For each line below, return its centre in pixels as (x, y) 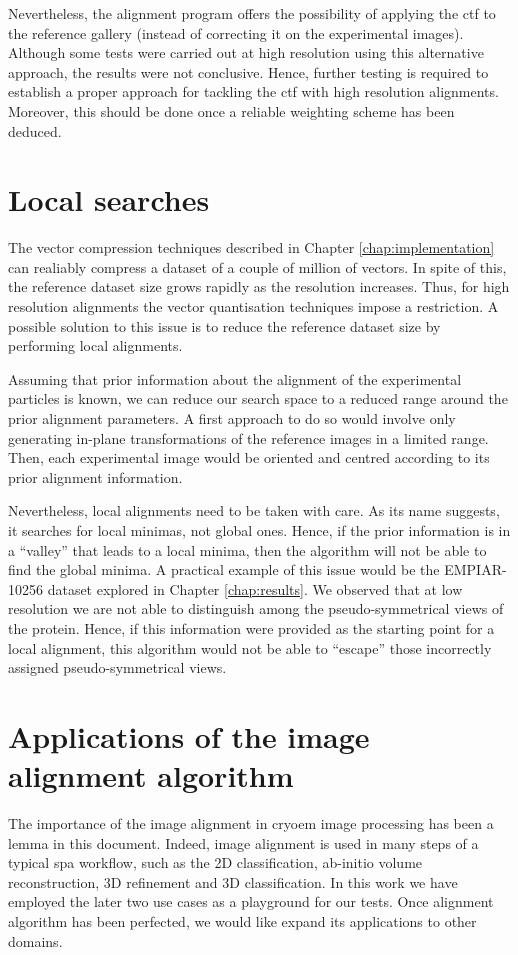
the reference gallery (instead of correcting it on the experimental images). (236, 32)
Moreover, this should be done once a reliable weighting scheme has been (231, 110)
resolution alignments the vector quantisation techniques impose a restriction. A (253, 306)
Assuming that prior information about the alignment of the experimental (235, 378)
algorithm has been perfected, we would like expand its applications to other (242, 921)
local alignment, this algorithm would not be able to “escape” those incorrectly (250, 647)
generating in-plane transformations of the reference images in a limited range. (248, 437)
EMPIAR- (475, 569)
